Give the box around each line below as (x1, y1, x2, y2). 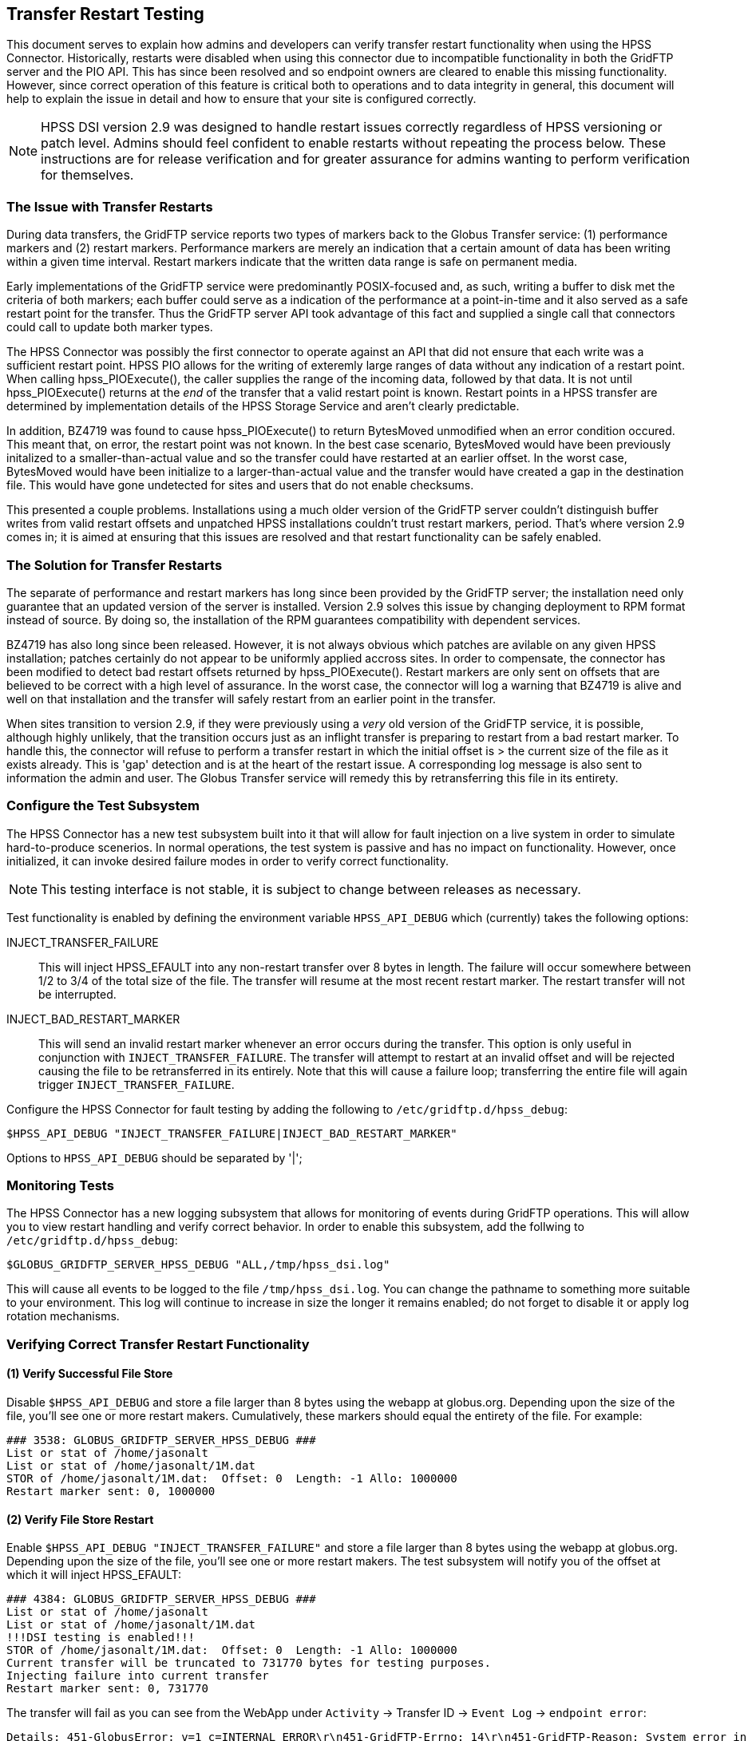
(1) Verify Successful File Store (6, 1367, 173, 1381)
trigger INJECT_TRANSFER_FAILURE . (38, 1077, 235, 1091)
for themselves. (41, 167, 134, 184)
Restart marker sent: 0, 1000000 (6, 1485, 216, 1498)
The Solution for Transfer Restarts (6, 556, 223, 573)
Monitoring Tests (6, 1177, 114, 1194)
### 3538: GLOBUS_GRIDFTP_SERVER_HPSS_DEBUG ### (6, 1434, 316, 1447)
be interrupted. (38, 987, 117, 1001)
